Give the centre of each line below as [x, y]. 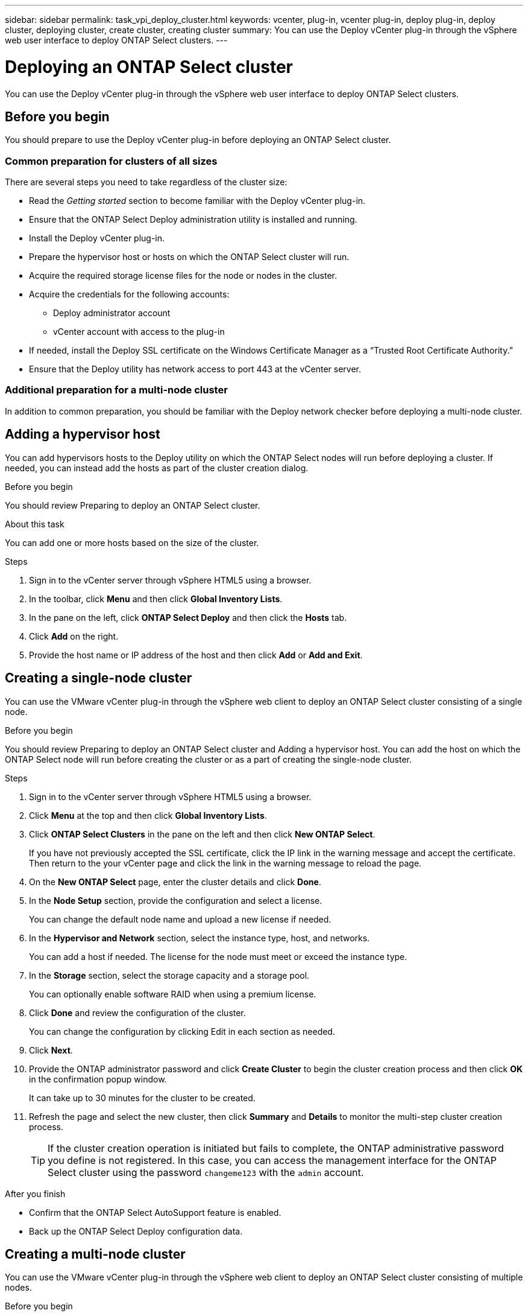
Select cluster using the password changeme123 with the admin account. [206, 1172]
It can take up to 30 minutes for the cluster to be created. [142, 1098]
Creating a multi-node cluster [95, 1254]
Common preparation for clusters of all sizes [111, 161]
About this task [35, 524]
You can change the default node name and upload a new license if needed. [180, 919]
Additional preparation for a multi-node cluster [116, 390]
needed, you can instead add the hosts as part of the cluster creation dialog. [157, 468]
